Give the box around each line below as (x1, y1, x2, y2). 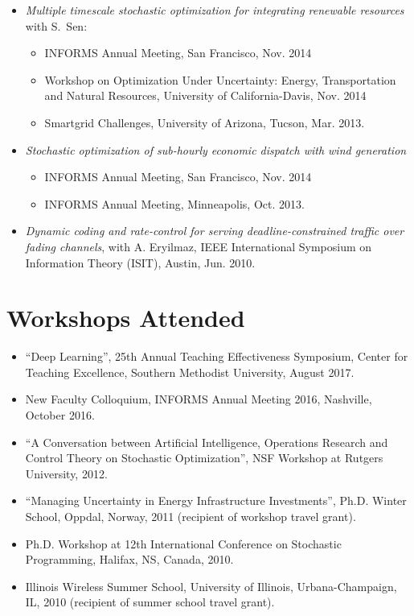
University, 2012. (25, 465, 108, 482)
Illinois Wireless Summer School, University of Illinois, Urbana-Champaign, (25, 577, 397, 594)
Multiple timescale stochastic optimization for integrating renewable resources (25, 2, 404, 18)
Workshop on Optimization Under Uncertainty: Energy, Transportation (44, 71, 396, 88)
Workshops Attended (6, 301, 245, 334)
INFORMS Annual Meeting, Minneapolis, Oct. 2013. (44, 195, 305, 212)
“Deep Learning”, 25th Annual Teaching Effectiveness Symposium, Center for (25, 348, 408, 365)
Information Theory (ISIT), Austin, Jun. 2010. (25, 254, 256, 271)
